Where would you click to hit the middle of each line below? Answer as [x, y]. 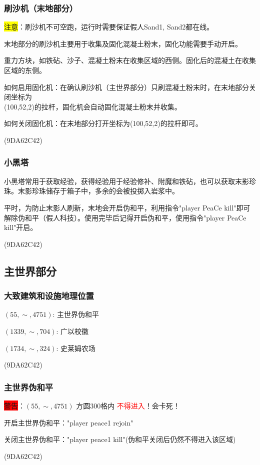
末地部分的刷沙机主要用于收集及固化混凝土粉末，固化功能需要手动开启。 [123, 43]
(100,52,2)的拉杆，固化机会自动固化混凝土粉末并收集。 [93, 106]
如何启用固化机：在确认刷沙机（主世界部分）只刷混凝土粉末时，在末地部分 [126, 87]
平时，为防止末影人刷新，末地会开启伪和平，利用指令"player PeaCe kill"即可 [127, 207]
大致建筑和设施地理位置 [49, 296]
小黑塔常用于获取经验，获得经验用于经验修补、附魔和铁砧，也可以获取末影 [126, 181]
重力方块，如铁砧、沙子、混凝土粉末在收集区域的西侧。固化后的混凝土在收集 [130, 60]
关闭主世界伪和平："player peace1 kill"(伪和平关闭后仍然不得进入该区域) [120, 439]
